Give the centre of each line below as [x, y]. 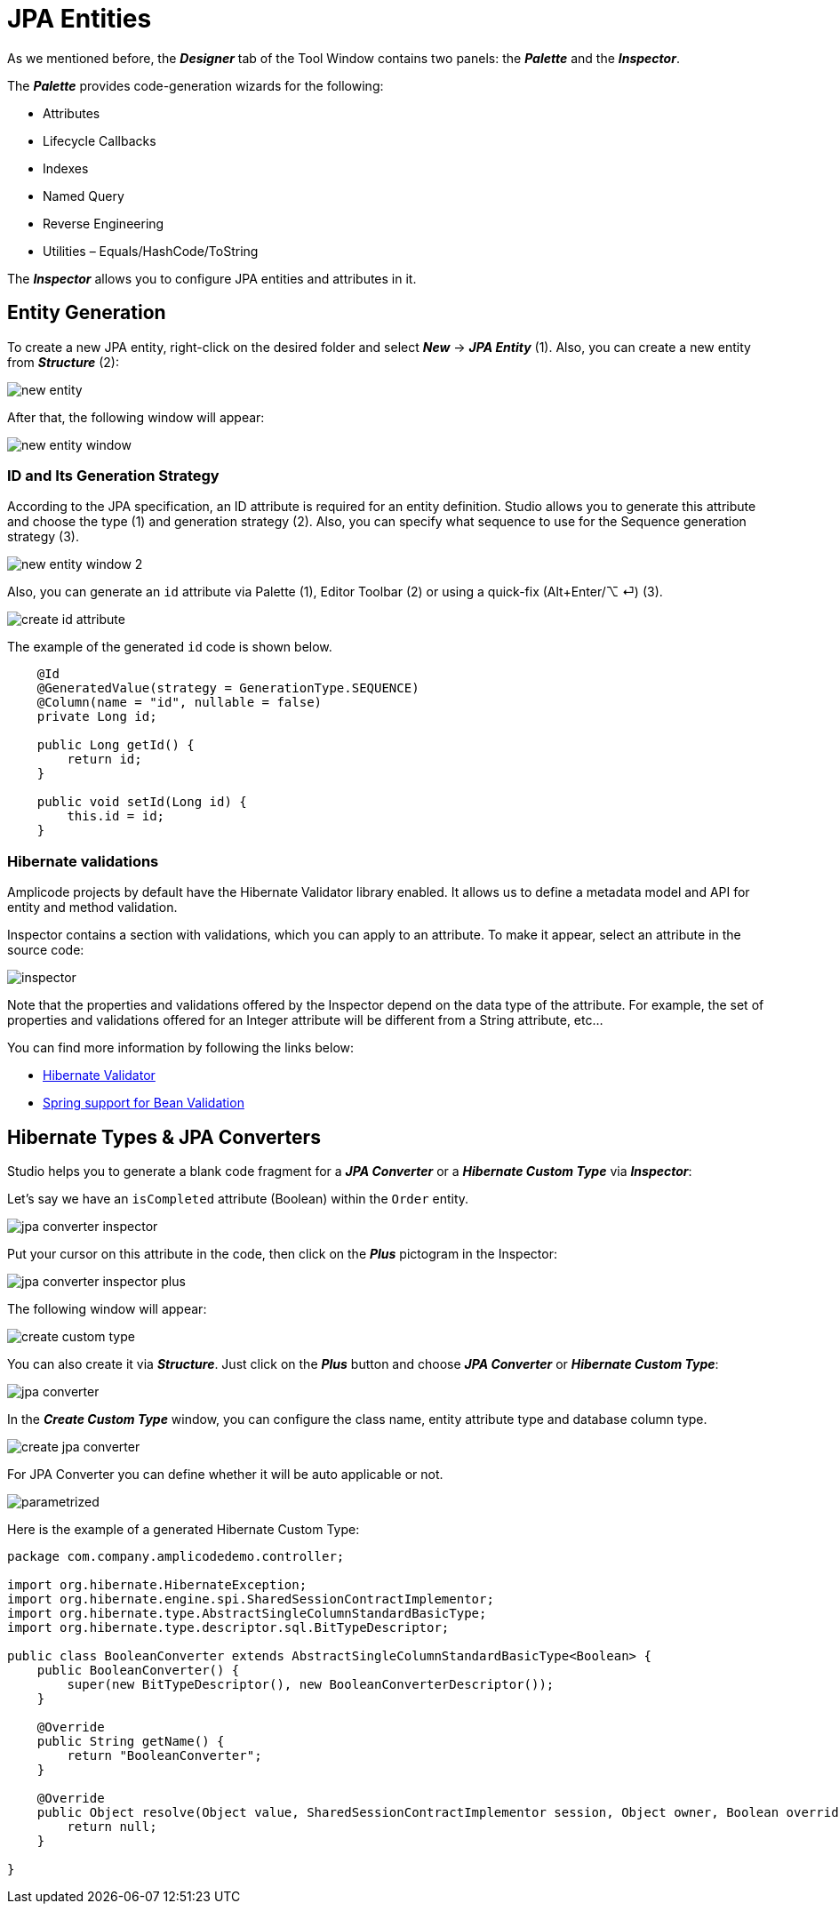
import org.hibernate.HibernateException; [157, 1584]
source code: [46, 950]
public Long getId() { [116, 745]
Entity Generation [87, 313]
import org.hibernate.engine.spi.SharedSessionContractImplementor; [251, 1599]
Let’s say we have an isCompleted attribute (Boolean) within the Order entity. [238, 1198]
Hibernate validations [83, 861]
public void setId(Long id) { [142, 802]
